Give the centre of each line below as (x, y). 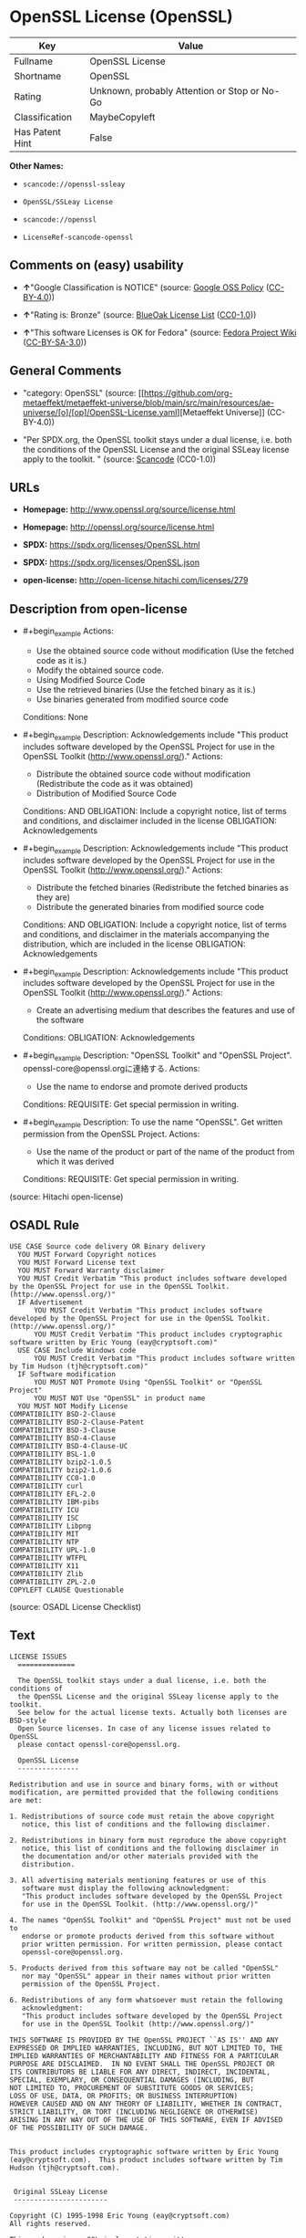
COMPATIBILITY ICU (44, 1510)
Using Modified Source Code (91, 680)
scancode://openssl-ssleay (74, 184)
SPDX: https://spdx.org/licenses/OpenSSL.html (111, 545)
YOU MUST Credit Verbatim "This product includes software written (164, 1358)
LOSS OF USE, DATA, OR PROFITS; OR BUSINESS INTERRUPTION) (124, 2096)
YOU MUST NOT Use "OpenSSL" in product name (119, 1398)
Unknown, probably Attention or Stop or (174, 90)
